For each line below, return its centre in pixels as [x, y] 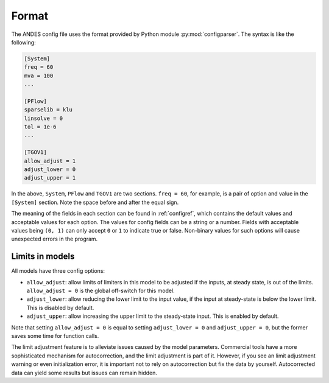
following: [23, 42]
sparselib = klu [48, 110]
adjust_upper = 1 [50, 178]
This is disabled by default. [60, 307]
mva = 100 [39, 76]
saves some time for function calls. [55, 336]
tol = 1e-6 [40, 127]
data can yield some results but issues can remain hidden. [84, 373]
